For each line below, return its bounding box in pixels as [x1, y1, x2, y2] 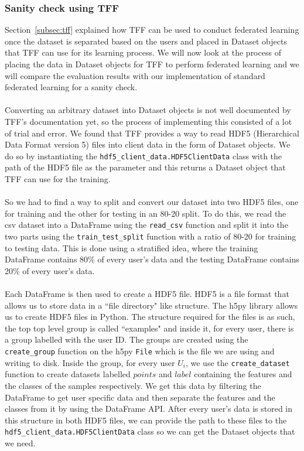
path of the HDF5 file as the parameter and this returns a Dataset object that [5, 161, 286, 173]
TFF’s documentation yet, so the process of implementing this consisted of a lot [5, 115, 292, 127]
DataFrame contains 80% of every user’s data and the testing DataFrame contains [5, 253, 299, 265]
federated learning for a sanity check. [5, 81, 138, 93]
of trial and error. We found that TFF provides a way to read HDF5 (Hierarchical [5, 127, 299, 139]
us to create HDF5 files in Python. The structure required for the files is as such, [5, 310, 295, 323]
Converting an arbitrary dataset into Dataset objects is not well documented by [5, 104, 291, 116]
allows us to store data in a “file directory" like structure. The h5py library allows [5, 299, 298, 311]
